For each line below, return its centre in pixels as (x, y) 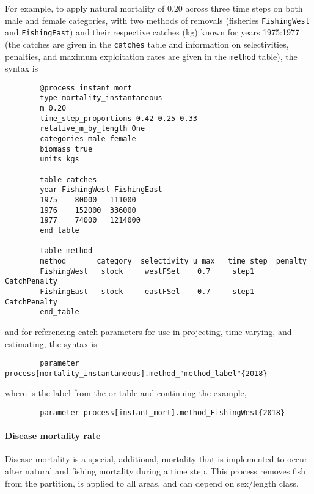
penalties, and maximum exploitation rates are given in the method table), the (151, 56)
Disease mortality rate (53, 436)
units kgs (60, 159)
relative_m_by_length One (93, 129)
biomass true (66, 149)
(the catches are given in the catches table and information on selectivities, (147, 44)
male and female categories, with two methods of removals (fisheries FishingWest (157, 20)
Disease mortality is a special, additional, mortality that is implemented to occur (156, 459)
